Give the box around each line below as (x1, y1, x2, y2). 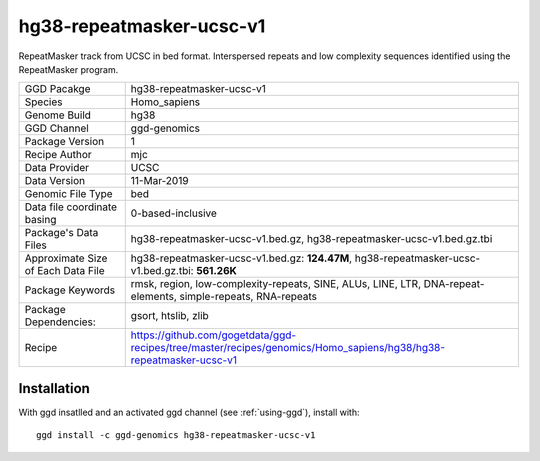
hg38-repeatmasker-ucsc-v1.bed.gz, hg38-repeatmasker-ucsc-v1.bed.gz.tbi (130, 232, 493, 246)
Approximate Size (24, 251, 108, 265)
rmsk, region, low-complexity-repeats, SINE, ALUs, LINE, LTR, (130, 277, 422, 291)
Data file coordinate (24, 200, 118, 214)
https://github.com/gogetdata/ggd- (130, 328, 297, 342)
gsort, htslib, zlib (130, 309, 209, 323)
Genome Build (24, 108, 92, 122)
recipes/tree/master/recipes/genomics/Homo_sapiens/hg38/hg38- (130, 341, 445, 355)
